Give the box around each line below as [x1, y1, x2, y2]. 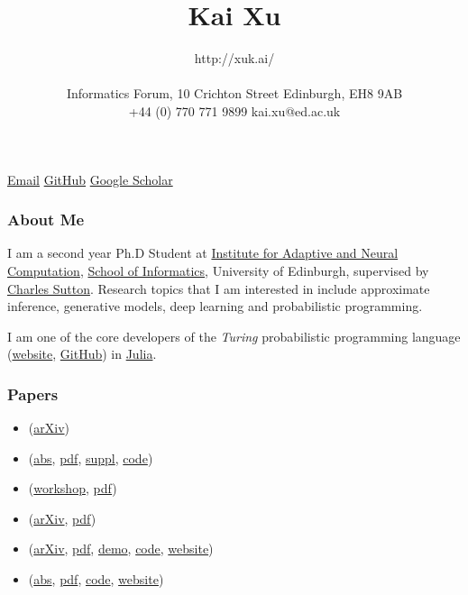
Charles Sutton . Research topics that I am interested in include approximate [7, 279, 430, 297]
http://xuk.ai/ [194, 49, 275, 68]
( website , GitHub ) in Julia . [7, 344, 157, 363]
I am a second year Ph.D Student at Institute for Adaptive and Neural [7, 243, 399, 262]
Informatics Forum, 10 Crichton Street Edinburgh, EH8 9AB [66, 84, 403, 103]
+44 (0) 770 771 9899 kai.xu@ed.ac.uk [128, 101, 341, 120]
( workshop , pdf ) [28, 479, 117, 498]
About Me [7, 208, 85, 231]
